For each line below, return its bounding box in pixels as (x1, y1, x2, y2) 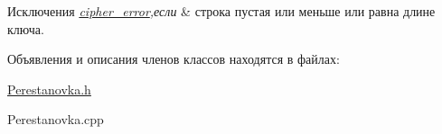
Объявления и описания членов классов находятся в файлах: (7, 49, 340, 68)
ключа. (7, 19, 44, 38)
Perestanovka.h (7, 79, 91, 98)
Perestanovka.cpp (7, 110, 104, 129)
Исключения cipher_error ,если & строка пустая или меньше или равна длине (7, 2, 436, 20)
